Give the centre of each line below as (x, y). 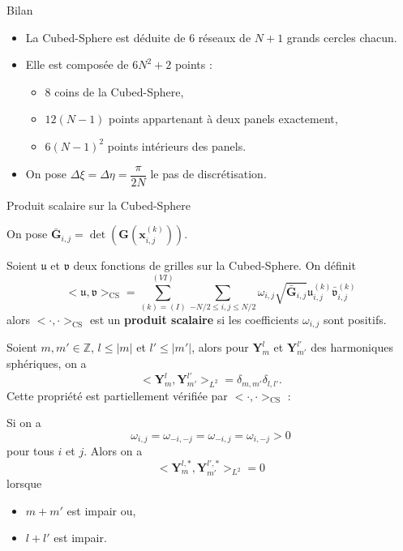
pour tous (30, 451)
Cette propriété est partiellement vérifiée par (117, 395)
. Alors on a (113, 451)
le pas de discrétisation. (208, 174)
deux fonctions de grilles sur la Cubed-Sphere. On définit (214, 265)
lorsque (24, 483)
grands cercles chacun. (342, 37)
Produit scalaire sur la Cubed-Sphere (99, 205)
